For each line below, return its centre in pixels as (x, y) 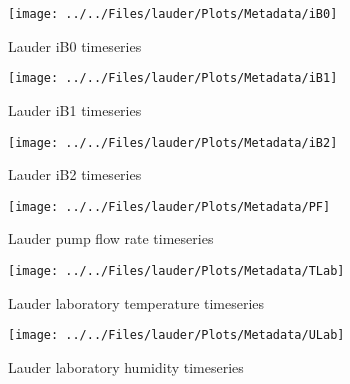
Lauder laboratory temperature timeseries (136, 302)
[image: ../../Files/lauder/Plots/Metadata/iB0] (173, 14)
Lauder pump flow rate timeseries (111, 238)
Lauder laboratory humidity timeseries (126, 366)
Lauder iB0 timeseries (75, 45)
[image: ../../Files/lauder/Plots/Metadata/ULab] (176, 335)
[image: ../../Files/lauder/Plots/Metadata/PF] (169, 206)
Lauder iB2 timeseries (75, 174)
